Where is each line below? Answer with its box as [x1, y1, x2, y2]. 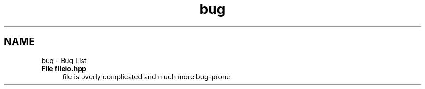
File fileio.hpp [41, 64, 86, 73]
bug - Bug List [41, 56, 87, 64]
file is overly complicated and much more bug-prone [62, 72, 230, 81]
